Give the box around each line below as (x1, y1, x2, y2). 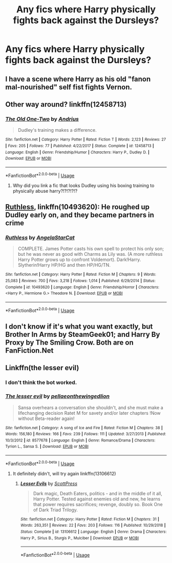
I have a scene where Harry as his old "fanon (5, 74, 151, 83)
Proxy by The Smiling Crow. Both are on (5, 338, 134, 347)
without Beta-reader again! (17, 415, 75, 421)
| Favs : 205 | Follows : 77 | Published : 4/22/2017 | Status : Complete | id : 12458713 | (5, 143, 155, 148)
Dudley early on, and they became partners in (5, 210, 155, 219)
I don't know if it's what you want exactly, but (5, 322, 153, 331)
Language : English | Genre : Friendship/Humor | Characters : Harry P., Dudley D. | (5, 150, 150, 155)
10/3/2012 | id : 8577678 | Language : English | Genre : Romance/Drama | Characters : (5, 437, 156, 443)
